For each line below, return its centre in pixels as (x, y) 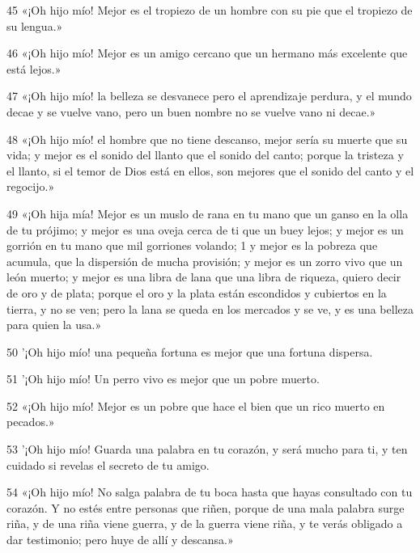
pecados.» (31, 422)
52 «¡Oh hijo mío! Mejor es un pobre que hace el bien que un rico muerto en (196, 405)
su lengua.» (35, 25)
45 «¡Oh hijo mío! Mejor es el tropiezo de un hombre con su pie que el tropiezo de (210, 10)
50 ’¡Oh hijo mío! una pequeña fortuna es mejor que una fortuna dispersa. (190, 351)
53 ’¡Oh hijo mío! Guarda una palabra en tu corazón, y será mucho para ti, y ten (207, 449)
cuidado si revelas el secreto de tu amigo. (108, 464)
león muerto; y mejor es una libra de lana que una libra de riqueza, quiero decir (204, 277)
